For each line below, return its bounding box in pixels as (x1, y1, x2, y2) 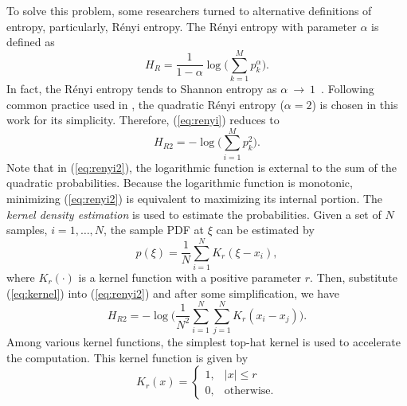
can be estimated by (216, 221, 315, 238)
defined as (6, 33, 55, 50)
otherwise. (224, 385, 274, 396)
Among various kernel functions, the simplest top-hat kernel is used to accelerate (6, 334, 401, 350)
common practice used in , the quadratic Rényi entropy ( (6, 96, 284, 112)
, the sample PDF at (104, 221, 204, 238)
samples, (6, 221, 48, 238)
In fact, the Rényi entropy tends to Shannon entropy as (6, 80, 277, 96)
